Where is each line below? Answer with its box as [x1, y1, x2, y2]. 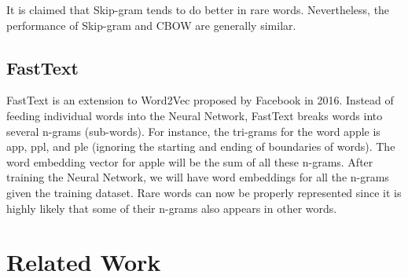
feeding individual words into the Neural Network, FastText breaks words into [6, 107, 383, 123]
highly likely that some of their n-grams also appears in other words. [6, 199, 337, 216]
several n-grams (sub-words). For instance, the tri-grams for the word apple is [6, 123, 380, 139]
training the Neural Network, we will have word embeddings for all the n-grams [6, 169, 389, 185]
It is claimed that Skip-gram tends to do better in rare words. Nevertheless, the [6, 2, 390, 17]
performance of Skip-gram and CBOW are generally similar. [6, 16, 296, 33]
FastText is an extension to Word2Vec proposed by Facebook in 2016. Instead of [6, 92, 394, 108]
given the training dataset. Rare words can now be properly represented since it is [6, 184, 402, 200]
